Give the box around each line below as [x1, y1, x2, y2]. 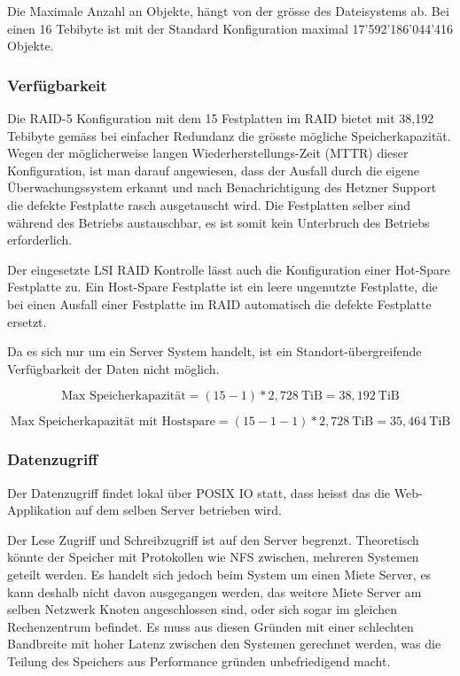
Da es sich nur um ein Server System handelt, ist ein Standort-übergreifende [7, 342, 422, 361]
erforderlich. [7, 230, 73, 249]
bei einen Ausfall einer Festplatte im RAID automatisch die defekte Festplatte [7, 294, 432, 313]
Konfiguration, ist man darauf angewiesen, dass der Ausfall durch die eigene [7, 160, 419, 179]
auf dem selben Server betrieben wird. [75, 501, 282, 519]
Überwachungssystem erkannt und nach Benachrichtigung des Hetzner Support [7, 178, 437, 197]
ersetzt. [7, 312, 47, 330]
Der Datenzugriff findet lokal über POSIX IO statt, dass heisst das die [7, 483, 391, 501]
